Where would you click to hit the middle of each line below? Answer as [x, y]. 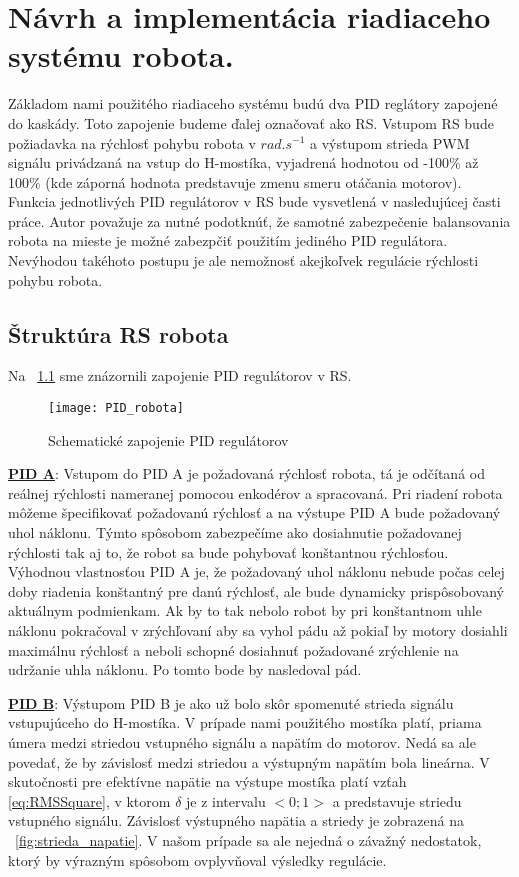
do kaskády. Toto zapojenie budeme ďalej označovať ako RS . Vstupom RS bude [251, 122]
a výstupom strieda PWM [390, 142]
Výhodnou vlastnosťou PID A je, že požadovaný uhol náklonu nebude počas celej [256, 571]
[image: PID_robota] [116, 408]
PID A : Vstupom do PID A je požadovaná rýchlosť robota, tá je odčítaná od [246, 473]
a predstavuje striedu [397, 800]
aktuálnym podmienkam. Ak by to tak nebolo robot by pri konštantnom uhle [245, 610]
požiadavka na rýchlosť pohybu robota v [132, 142]
